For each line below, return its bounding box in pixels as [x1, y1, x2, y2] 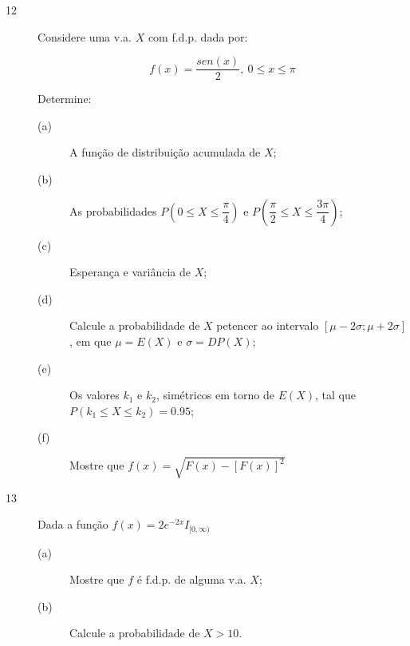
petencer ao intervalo [216, 317, 319, 334]
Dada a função [37, 516, 108, 533]
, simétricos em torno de [156, 386, 274, 403]
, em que [69, 333, 112, 349]
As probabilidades [69, 202, 157, 219]
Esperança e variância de [69, 264, 191, 280]
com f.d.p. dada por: [148, 28, 248, 45]
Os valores [69, 386, 120, 403]
